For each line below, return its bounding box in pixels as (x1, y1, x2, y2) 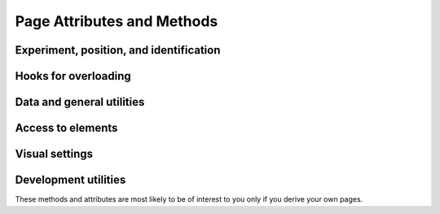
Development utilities (15, 173, 126, 187)
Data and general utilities (15, 95, 145, 109)
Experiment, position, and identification (15, 43, 221, 57)
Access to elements (15, 121, 118, 135)
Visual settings (15, 147, 94, 161)
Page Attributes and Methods (15, 12, 218, 30)
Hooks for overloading (15, 69, 132, 83)
